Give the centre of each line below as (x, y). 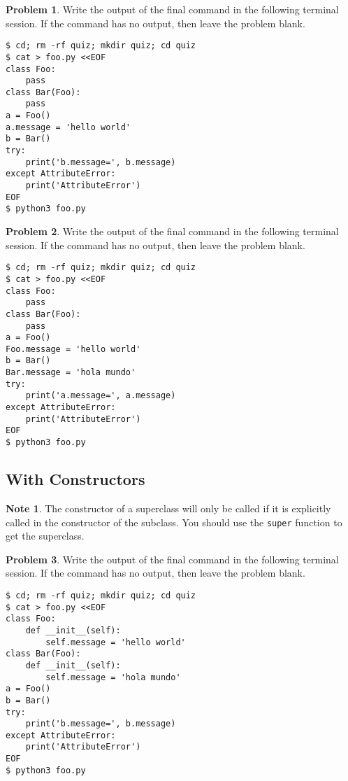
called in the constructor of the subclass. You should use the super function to (174, 522)
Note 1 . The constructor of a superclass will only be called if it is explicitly (168, 508)
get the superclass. (45, 536)
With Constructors (75, 479)
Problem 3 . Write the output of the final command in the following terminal (172, 559)
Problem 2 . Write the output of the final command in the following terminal (172, 231)
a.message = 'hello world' (68, 127)
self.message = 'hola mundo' (113, 677)
